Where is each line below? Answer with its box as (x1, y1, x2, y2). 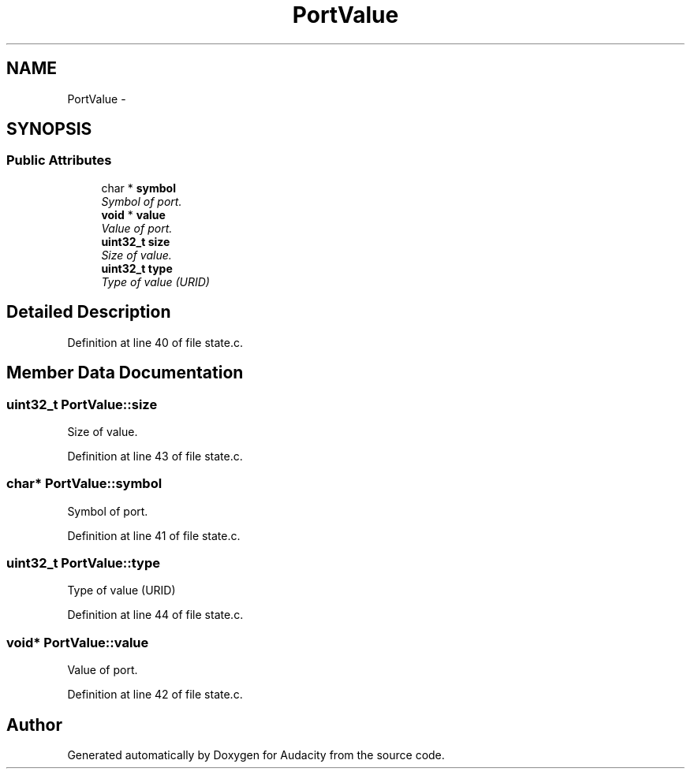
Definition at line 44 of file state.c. (67, 608, 244, 622)
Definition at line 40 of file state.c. (67, 335, 243, 349)
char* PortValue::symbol (6, 475, 162, 492)
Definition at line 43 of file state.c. (67, 449, 243, 463)
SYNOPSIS (6, 119, 92, 140)
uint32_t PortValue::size (6, 396, 158, 412)
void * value (101, 207, 166, 222)
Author (6, 714, 62, 735)
